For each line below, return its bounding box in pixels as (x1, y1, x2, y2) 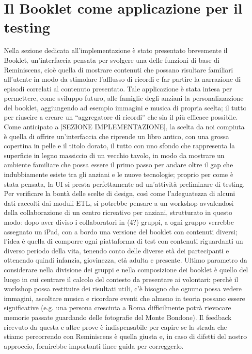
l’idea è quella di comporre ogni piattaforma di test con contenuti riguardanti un (4, 236, 243, 246)
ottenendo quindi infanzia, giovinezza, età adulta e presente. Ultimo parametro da (4, 255, 247, 265)
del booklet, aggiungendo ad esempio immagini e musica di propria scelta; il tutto (4, 102, 247, 112)
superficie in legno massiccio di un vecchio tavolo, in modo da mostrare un (4, 150, 225, 160)
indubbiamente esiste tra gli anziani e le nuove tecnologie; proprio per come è (4, 169, 234, 179)
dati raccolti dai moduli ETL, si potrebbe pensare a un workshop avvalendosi (4, 197, 234, 208)
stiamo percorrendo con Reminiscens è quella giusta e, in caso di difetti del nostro (4, 331, 247, 341)
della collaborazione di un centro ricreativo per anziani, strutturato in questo (4, 207, 233, 217)
